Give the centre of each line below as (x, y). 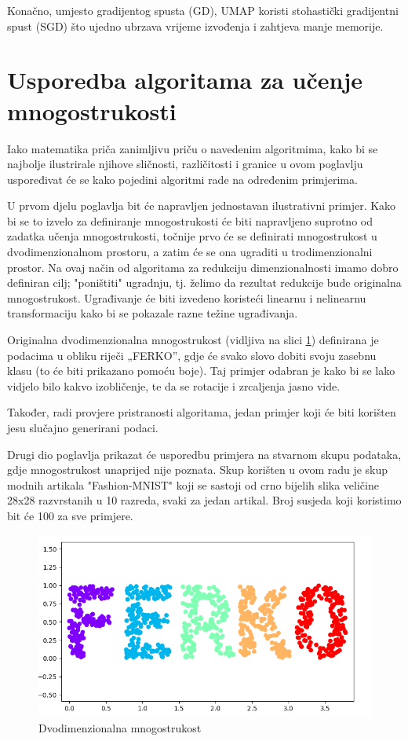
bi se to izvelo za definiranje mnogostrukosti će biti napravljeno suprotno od (190, 220)
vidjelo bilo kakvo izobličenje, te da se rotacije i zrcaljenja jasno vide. (174, 385)
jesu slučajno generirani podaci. (83, 427)
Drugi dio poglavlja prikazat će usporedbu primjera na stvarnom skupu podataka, (204, 454)
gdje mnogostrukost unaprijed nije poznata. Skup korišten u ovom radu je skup (198, 470)
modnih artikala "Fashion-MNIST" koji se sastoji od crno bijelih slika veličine (193, 484)
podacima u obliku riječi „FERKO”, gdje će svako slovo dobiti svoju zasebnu (192, 355)
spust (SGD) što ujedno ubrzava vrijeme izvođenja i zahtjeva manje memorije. (195, 26)
